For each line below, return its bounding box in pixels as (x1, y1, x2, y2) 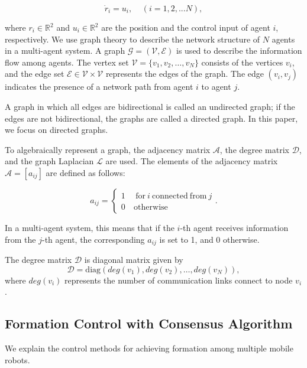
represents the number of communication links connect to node (64, 273, 293, 286)
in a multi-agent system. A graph (5, 44, 125, 57)
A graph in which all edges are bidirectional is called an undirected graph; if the (5, 100, 295, 112)
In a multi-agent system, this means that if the (5, 221, 174, 233)
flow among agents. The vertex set (5, 56, 129, 68)
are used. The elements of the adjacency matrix (105, 155, 278, 167)
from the (5, 233, 36, 245)
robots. (5, 353, 30, 366)
